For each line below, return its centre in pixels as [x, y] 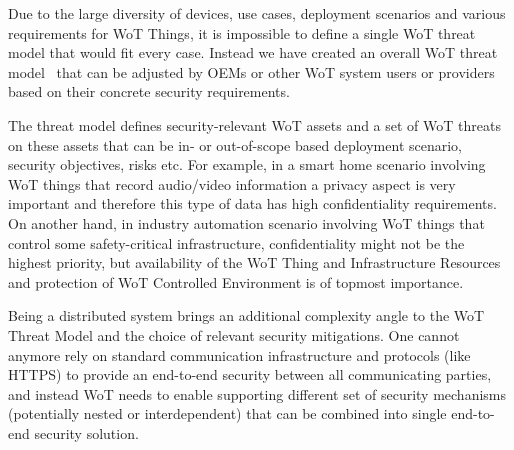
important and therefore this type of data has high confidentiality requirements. [252, 203]
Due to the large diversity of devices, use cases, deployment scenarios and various [257, 13]
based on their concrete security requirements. [149, 91]
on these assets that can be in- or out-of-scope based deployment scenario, [235, 144]
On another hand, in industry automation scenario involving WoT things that [246, 222]
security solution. [86, 432]
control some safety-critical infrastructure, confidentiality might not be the [236, 242]
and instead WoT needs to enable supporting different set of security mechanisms [257, 393]
